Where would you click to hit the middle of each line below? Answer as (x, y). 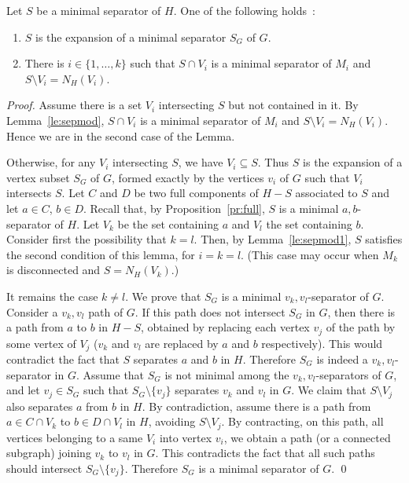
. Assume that (110, 374)
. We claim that (329, 390)
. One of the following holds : (244, 10)
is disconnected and (53, 270)
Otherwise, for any (51, 162)
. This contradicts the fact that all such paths (265, 453)
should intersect (44, 468)
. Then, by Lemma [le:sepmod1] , (273, 239)
